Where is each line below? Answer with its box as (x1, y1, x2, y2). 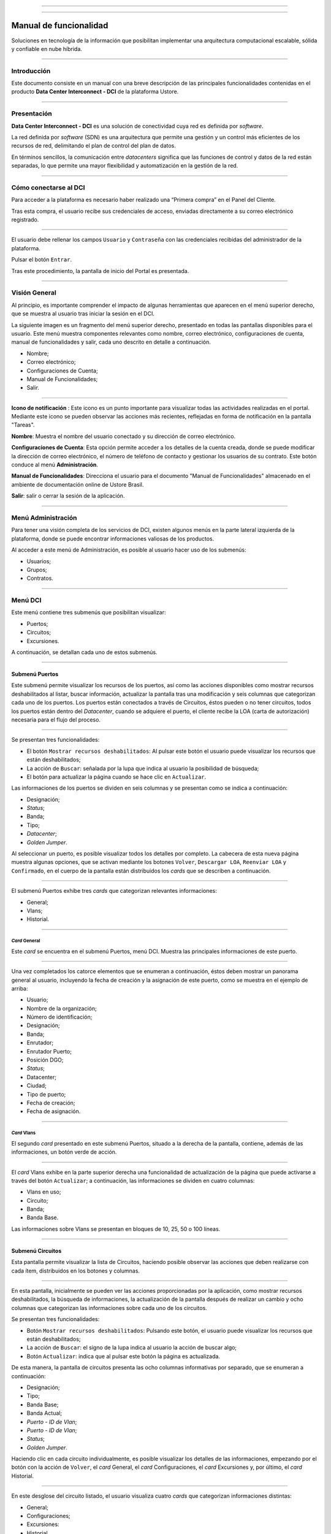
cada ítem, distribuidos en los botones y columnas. (11, 1267, 140, 1274)
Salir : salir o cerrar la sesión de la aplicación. (11, 492, 125, 499)
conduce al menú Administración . (11, 461, 98, 469)
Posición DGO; (26, 1056, 64, 1064)
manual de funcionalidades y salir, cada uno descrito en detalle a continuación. (11, 338, 211, 346)
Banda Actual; (26, 1409, 63, 1417)
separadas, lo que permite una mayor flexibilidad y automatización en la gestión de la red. (11, 162, 238, 169)
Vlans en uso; (26, 1188, 61, 1196)
